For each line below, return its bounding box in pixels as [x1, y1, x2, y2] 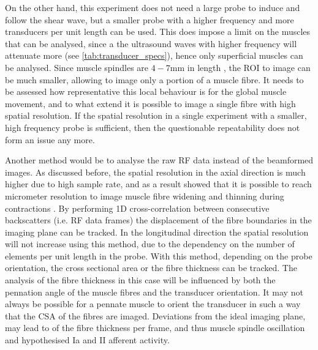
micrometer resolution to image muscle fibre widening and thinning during [5, 189, 284, 202]
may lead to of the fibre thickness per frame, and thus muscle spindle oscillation [5, 321, 305, 334]
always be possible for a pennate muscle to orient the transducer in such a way [5, 297, 301, 310]
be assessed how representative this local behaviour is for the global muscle [5, 85, 287, 98]
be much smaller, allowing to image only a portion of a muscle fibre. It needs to [5, 73, 304, 86]
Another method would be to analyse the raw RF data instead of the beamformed [5, 154, 314, 166]
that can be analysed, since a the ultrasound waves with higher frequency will [5, 37, 297, 50]
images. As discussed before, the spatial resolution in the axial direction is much [5, 165, 306, 178]
